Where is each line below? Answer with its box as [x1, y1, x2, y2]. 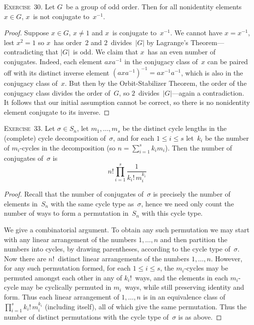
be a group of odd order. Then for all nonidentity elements [66, 1, 242, 11]
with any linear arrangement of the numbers [4, 234, 137, 244]
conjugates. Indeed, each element [4, 56, 102, 66]
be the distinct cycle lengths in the [122, 123, 227, 133]
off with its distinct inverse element [4, 67, 110, 77]
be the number [205, 133, 249, 143]
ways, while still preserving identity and [125, 282, 244, 292]
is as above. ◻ [178, 312, 222, 322]
